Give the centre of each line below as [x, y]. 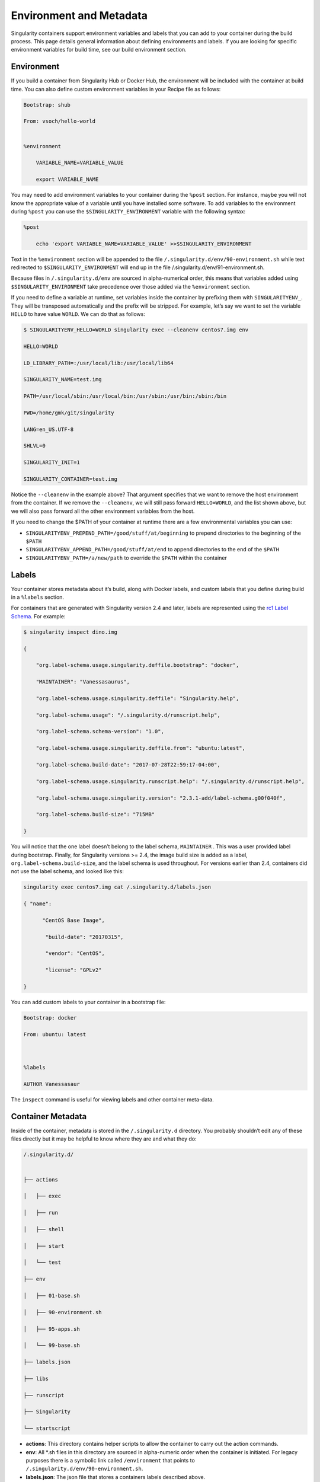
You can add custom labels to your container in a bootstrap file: [88, 1002]
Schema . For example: [38, 616]
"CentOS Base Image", [73, 920]
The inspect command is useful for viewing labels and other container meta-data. [112, 1100]
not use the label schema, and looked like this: [67, 871]
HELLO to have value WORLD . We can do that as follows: [78, 314]
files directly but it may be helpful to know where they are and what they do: [104, 1139]
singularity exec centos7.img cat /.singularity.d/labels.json [117, 887]
